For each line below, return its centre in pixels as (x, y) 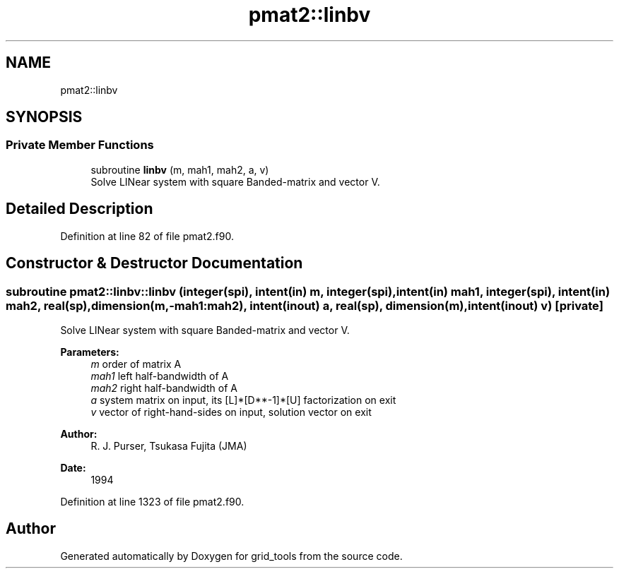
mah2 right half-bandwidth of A (164, 388)
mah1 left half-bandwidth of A (160, 376)
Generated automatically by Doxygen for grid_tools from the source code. (231, 556)
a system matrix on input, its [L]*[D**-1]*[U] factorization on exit (243, 400)
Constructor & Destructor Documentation (154, 263)
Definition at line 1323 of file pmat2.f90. (152, 501)
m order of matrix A (136, 364)
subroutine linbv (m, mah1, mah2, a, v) (180, 169)
